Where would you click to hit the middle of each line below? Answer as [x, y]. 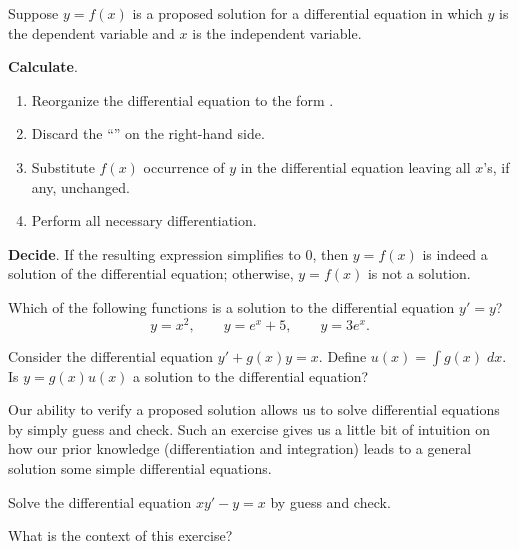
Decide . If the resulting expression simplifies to [154, 253]
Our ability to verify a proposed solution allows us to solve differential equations [254, 409]
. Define [342, 355]
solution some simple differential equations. [140, 467]
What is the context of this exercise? [120, 535]
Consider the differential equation [111, 355]
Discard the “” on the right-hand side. [148, 133]
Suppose [33, 13]
